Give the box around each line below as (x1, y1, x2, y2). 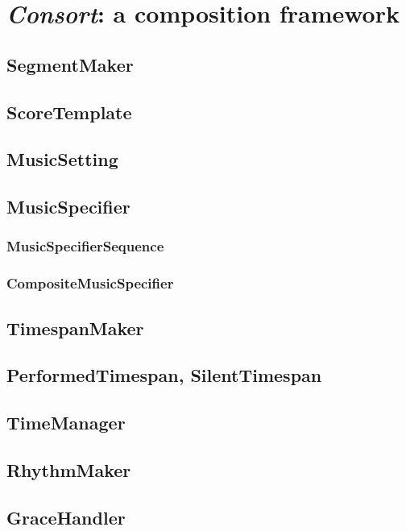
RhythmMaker (6, 457, 131, 482)
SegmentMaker (6, 52, 134, 77)
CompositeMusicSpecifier (6, 273, 174, 293)
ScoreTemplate (6, 99, 132, 124)
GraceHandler (6, 504, 126, 529)
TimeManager (6, 410, 126, 435)
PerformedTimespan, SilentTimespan (6, 363, 322, 388)
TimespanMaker (6, 315, 144, 340)
